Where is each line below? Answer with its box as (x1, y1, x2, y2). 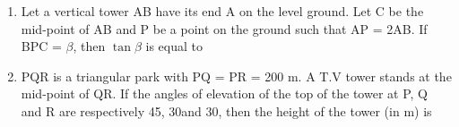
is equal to (145, 37, 204, 55)
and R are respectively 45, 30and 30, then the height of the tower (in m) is (21, 101, 432, 120)
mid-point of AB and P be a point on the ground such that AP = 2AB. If (21, 19, 428, 38)
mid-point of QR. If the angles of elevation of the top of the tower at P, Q (21, 84, 428, 103)
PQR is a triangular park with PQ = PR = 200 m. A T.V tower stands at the (21, 66, 452, 85)
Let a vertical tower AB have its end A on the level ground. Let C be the (21, 2, 424, 20)
